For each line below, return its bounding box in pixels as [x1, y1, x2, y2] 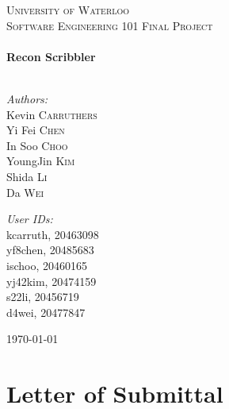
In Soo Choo [6, 137, 68, 153]
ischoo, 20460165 [6, 257, 87, 273]
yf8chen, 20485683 [6, 241, 94, 258]
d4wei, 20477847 [6, 303, 86, 320]
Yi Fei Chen [6, 122, 65, 138]
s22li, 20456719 [6, 288, 79, 305]
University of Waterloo [6, 2, 130, 17]
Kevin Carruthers [6, 106, 97, 122]
